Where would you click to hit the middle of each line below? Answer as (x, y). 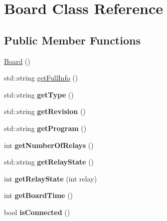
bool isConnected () (37, 212)
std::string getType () (39, 94)
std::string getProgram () (45, 128)
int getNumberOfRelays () (49, 145)
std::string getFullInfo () (41, 78)
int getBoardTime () (39, 195)
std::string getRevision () (45, 111)
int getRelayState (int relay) (51, 178)
